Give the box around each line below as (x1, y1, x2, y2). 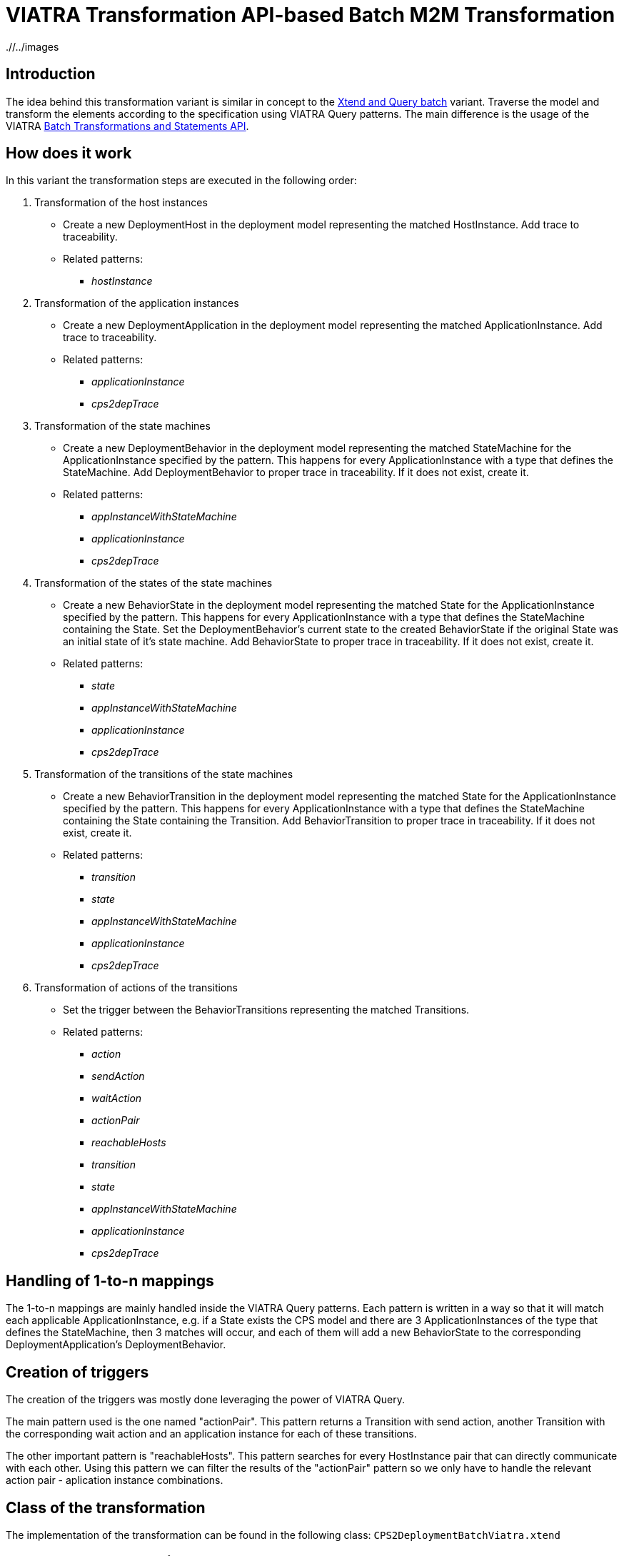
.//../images (6, 40, 59, 53)
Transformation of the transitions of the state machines (34, 768, 293, 781)
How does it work (6, 144, 132, 163)
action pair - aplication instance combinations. (6, 1474, 223, 1487)
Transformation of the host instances (34, 196, 208, 209)
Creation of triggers (6, 1363, 149, 1381)
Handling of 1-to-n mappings (6, 1271, 214, 1290)
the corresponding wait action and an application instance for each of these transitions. (6, 1428, 417, 1440)
